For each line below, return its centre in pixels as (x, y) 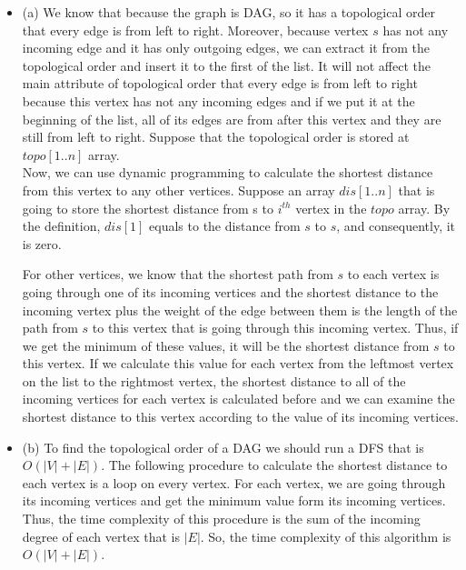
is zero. (42, 243)
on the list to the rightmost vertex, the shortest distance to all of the (214, 380)
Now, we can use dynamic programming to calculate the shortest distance (228, 172)
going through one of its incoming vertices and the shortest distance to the (230, 291)
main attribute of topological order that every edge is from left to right (220, 83)
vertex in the (331, 208)
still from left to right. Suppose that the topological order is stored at (216, 137)
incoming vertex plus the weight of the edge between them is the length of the (240, 310)
